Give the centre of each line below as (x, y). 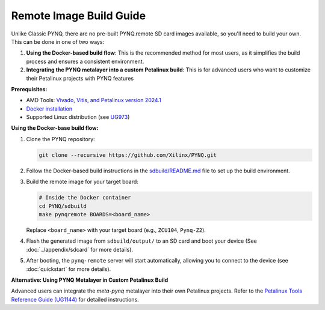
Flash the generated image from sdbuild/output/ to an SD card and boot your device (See (141, 241)
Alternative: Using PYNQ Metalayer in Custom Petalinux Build (90, 280)
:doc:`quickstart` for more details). (69, 269)
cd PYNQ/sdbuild (63, 206)
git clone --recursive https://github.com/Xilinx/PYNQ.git (128, 155)
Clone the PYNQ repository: (61, 139)
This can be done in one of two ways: (58, 41)
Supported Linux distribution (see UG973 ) (78, 117)
